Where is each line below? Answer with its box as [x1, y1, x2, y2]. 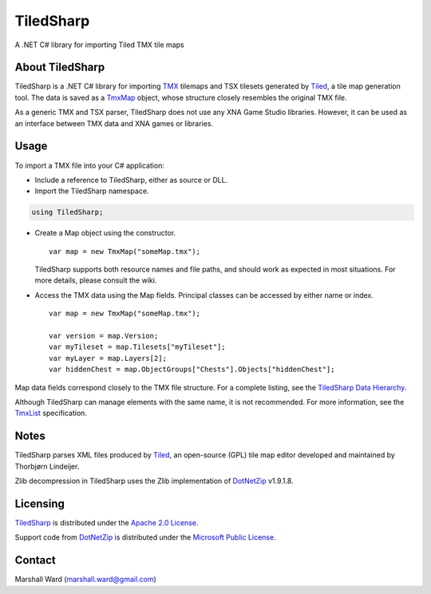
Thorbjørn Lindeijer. [14, 461, 80, 471]
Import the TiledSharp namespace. [34, 186, 149, 196]
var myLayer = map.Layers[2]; [49, 354, 168, 362]
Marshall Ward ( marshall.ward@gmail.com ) [14, 575, 157, 584]
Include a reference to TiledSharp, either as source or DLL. [34, 175, 228, 184]
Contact [14, 553, 56, 567]
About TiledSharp [14, 61, 105, 74]
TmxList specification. [14, 408, 88, 418]
